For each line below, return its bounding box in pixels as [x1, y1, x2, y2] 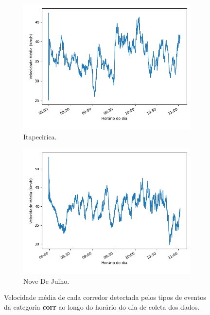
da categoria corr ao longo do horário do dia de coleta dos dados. [4, 301, 200, 312]
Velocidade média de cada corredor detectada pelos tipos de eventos [4, 292, 206, 302]
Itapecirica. [23, 131, 57, 141]
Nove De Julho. [23, 276, 70, 286]
